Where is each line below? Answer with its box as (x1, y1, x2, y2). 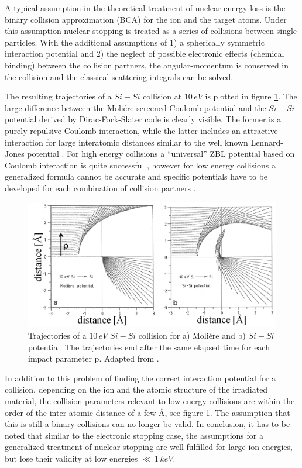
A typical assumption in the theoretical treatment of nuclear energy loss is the (5, 2, 286, 13)
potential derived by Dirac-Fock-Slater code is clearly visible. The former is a (5, 113, 282, 125)
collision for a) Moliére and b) (138, 329, 246, 341)
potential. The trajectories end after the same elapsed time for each (28, 340, 270, 353)
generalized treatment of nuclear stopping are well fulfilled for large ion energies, (5, 441, 293, 453)
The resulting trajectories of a (5, 90, 112, 102)
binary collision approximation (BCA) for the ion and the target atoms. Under (5, 13, 287, 25)
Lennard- (250, 136, 283, 148)
